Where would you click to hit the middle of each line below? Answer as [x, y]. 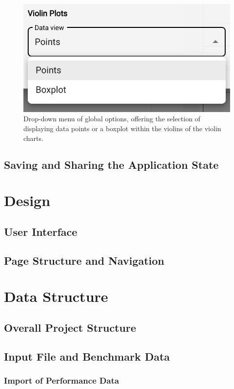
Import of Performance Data [62, 380]
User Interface [41, 231]
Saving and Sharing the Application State [111, 164]
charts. [33, 138]
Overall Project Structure [70, 327]
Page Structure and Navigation [84, 260]
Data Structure [56, 296]
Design [27, 200]
